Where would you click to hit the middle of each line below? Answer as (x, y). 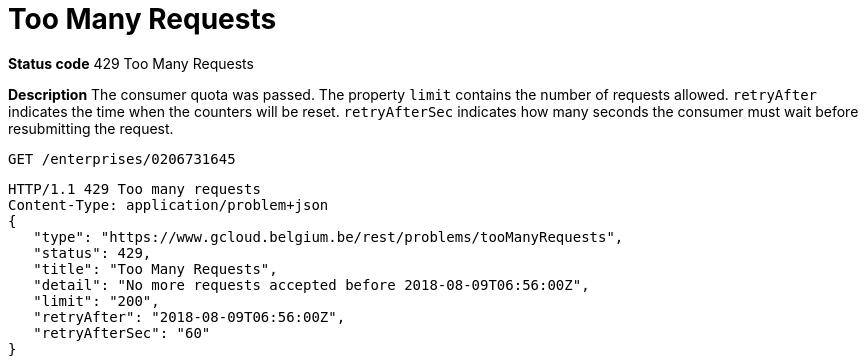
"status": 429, (92, 252)
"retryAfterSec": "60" (122, 332)
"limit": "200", (96, 300)
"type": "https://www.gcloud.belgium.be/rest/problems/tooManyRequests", (328, 236)
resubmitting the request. (91, 128)
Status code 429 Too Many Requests (131, 63)
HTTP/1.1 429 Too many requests (134, 188)
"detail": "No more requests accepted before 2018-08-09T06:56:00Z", (311, 284)
